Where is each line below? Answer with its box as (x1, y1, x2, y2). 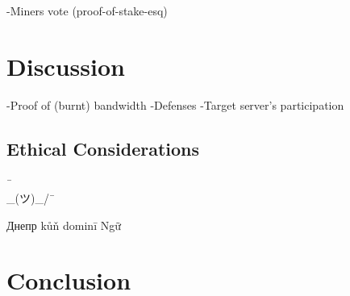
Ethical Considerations (6, 135, 200, 161)
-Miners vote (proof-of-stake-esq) (6, 2, 168, 19)
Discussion (6, 49, 125, 82)
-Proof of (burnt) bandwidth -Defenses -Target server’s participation (6, 96, 344, 113)
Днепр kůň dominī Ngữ (6, 216, 121, 233)
